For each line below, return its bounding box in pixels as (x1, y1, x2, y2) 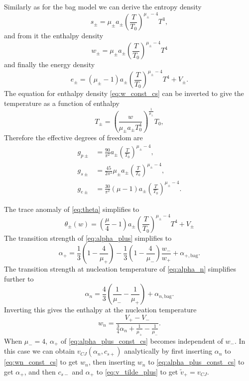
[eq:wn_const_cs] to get (4, 357, 78, 367)
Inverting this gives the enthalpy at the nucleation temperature (4, 304, 197, 315)
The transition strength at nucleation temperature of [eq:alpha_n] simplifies (4, 264, 237, 274)
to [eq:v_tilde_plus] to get (96, 366, 178, 377)
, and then (24, 366, 56, 377)
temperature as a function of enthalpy (4, 97, 120, 108)
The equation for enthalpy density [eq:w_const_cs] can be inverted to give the (4, 88, 244, 98)
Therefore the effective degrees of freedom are (4, 132, 143, 143)
